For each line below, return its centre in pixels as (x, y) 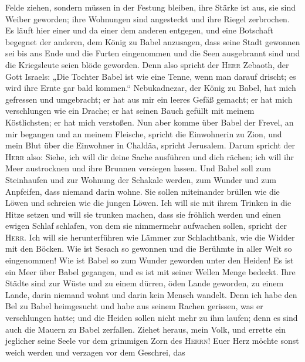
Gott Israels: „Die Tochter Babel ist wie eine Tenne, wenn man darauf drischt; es (151, 76)
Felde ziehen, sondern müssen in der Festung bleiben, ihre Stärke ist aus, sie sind (151, 7)
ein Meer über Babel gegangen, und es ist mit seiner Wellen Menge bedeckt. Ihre (150, 271)
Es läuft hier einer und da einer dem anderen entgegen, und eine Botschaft (139, 30)
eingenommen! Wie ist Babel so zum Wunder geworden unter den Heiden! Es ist (150, 260)
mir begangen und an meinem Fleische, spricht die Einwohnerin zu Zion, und (144, 133)
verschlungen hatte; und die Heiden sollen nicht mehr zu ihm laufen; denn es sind (152, 318)
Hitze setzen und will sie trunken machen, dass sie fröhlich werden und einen (143, 214)
